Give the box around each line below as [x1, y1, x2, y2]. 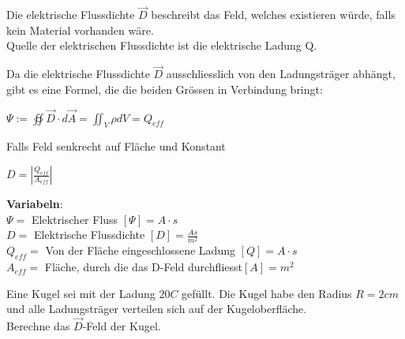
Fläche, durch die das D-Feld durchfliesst [44, 259, 242, 275]
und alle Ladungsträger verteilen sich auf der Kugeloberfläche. [6, 300, 307, 317]
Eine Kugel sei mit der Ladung [6, 285, 156, 301]
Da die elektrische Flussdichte [6, 65, 150, 82]
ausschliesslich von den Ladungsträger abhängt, [166, 65, 396, 82]
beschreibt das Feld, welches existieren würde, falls [151, 6, 396, 23]
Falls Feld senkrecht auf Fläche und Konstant [6, 138, 226, 155]
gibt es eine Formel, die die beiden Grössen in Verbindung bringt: [6, 80, 323, 97]
